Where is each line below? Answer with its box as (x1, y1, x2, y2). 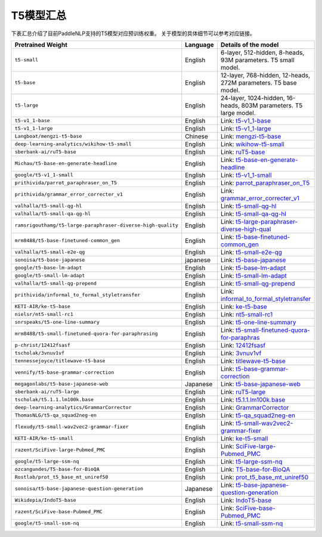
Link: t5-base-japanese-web (221, 380, 301, 388)
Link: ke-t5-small (221, 434, 268, 442)
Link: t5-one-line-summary (221, 318, 296, 326)
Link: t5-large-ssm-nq (221, 457, 283, 465)
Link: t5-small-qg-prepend (221, 279, 295, 287)
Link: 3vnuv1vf (221, 349, 262, 357)
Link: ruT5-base (221, 148, 265, 156)
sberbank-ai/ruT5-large (14, 389, 79, 395)
